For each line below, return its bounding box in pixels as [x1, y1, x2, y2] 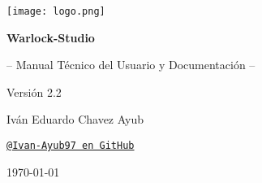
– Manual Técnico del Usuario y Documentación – [6, 56, 256, 73]
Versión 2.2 [6, 83, 62, 100]
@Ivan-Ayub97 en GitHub [6, 140, 135, 152]
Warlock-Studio [6, 28, 95, 46]
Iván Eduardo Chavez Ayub [6, 111, 144, 128]
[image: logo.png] [6, 6, 105, 17]
